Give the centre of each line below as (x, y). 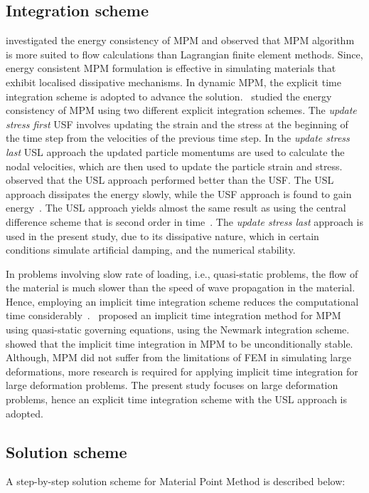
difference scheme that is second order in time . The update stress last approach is (184, 221)
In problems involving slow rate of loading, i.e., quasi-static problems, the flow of (182, 273)
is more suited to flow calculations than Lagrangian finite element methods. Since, (184, 54)
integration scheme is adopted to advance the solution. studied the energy (169, 96)
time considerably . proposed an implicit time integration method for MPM (173, 315)
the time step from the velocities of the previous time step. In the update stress (178, 138)
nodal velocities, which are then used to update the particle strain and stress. (174, 166)
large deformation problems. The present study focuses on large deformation (172, 385)
